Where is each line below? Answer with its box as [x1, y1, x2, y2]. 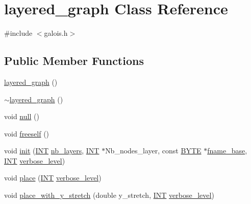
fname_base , [207, 145, 247, 156]
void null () [4, 111, 39, 122]
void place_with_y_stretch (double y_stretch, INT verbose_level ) [4, 190, 214, 200]
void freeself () [4, 128, 49, 139]
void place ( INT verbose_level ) [4, 172, 102, 183]
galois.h [44, 28, 68, 38]
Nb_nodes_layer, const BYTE [105, 145, 202, 156]
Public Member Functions [4, 53, 144, 69]
